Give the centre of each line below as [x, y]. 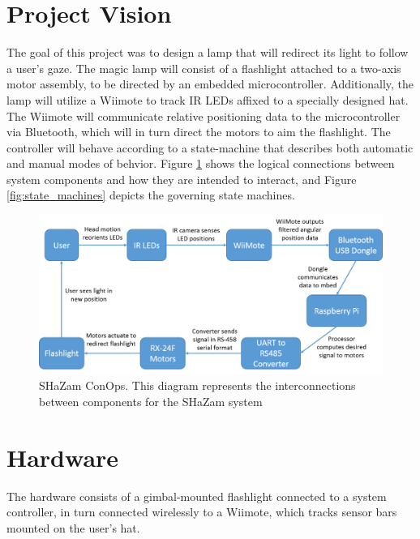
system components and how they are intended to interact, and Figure [182, 179]
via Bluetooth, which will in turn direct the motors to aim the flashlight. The [199, 132]
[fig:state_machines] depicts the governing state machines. [151, 195]
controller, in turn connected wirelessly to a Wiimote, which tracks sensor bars [202, 512]
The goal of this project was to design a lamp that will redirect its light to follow [208, 52]
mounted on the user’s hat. [73, 527]
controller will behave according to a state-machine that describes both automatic [210, 147]
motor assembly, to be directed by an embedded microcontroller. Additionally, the [210, 84]
